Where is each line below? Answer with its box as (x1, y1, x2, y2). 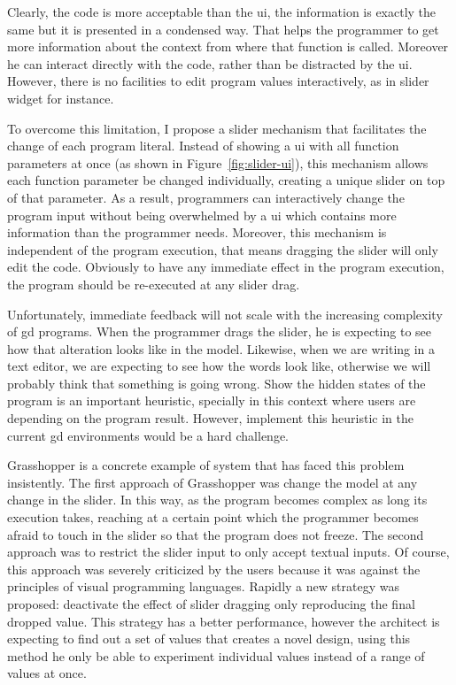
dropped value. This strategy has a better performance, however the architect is (7, 612, 440, 630)
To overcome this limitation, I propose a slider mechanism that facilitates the (7, 119, 427, 137)
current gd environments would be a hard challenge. (7, 426, 289, 444)
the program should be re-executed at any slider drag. (7, 274, 300, 293)
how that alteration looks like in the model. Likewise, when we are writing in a (7, 339, 436, 358)
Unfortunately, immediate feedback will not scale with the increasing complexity (7, 304, 443, 323)
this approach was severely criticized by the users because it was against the (7, 559, 421, 578)
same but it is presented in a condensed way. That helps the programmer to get (7, 19, 439, 38)
